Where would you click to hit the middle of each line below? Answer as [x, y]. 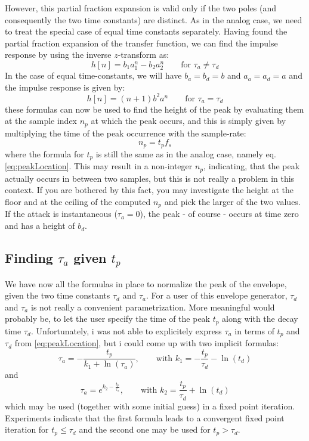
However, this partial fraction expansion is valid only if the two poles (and [141, 8]
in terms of [254, 330]
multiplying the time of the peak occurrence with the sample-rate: [126, 133]
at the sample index [41, 121]
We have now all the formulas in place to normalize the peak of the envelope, [146, 283]
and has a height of [40, 226]
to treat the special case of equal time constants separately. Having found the [146, 31]
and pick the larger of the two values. [232, 201]
